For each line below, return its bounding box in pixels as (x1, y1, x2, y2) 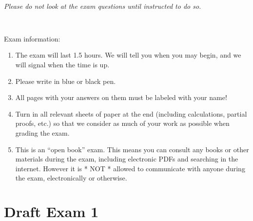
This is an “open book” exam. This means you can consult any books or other (15, 144, 249, 154)
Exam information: (4, 33, 60, 43)
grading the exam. (15, 127, 70, 138)
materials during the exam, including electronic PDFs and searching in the (15, 154, 238, 164)
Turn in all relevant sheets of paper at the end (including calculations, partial (15, 108, 247, 119)
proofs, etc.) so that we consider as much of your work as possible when (15, 118, 230, 128)
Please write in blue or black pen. (15, 76, 116, 86)
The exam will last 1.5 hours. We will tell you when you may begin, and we (15, 50, 241, 60)
